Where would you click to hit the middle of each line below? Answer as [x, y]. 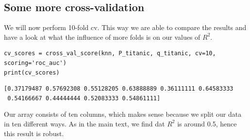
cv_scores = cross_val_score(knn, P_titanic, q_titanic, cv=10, [110, 54]
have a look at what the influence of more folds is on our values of [102, 37]
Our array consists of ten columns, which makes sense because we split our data [123, 114]
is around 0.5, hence [207, 123]
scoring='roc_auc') [35, 63]
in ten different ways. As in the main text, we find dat [84, 123]
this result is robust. [34, 133]
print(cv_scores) [32, 72]
